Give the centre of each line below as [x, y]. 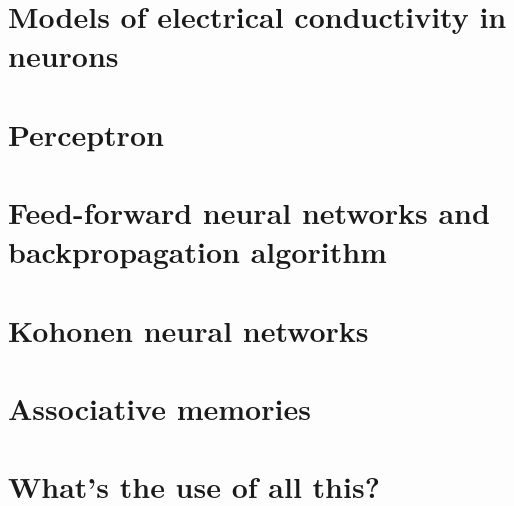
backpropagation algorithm [197, 251]
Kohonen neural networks [188, 329]
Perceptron [86, 133]
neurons [63, 55]
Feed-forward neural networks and [249, 212]
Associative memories [159, 408]
